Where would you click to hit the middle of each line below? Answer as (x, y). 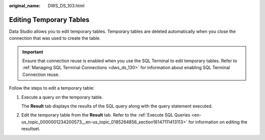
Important (33, 52)
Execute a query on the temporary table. (62, 97)
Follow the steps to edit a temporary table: (52, 88)
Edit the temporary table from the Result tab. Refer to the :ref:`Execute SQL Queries (106, 115)
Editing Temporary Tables (49, 20)
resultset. (31, 129)
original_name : (25, 6)
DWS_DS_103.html (66, 6)
